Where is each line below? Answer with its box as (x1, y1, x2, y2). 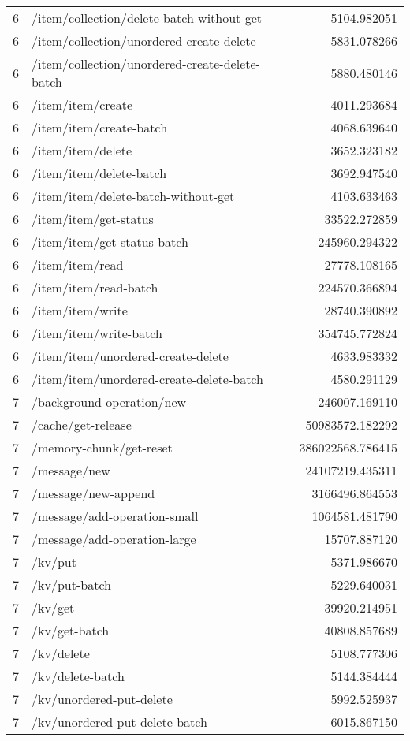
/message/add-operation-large (32, 530, 196, 548)
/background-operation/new (32, 393, 187, 411)
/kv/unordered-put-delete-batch (32, 713, 207, 731)
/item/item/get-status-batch (32, 233, 188, 251)
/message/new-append (32, 484, 155, 502)
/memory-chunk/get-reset (32, 438, 173, 456)
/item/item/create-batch (32, 118, 168, 136)
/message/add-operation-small (32, 507, 199, 525)
